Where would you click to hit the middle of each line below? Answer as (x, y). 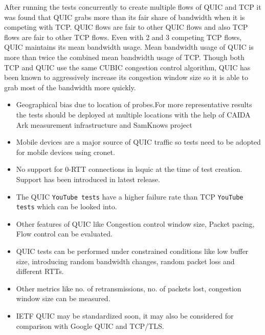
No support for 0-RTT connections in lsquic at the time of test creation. (129, 169)
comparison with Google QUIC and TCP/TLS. (90, 326)
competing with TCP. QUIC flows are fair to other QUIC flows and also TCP (126, 27)
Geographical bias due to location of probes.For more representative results (134, 104)
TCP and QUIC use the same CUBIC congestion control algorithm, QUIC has (127, 67)
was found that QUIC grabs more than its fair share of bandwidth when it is (125, 17)
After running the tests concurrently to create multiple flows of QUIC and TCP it (133, 7)
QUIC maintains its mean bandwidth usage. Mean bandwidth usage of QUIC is (129, 47)
